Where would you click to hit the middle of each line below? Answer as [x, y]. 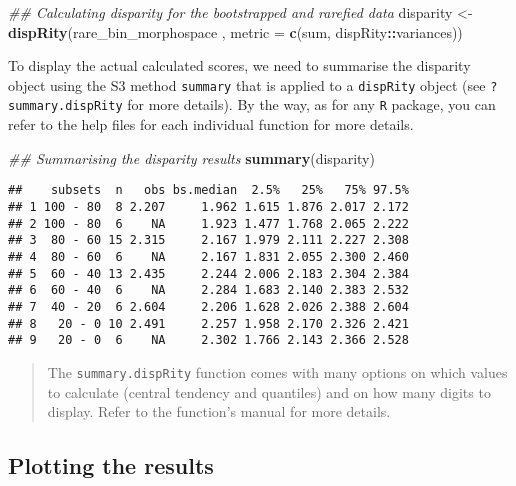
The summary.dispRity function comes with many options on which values [277, 371]
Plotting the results [111, 465]
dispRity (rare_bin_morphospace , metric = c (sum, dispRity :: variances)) [235, 31]
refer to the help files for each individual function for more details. [211, 124]
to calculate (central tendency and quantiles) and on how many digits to [269, 391]
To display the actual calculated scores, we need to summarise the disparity [239, 65]
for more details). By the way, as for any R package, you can [311, 104]
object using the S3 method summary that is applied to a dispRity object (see [247, 84]
